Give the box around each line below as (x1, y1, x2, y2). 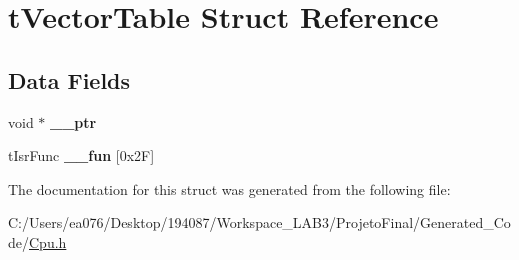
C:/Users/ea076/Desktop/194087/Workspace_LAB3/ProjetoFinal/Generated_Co (8, 212, 511, 233)
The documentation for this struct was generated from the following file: (8, 178, 451, 199)
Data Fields (8, 64, 131, 95)
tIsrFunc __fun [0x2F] (8, 145, 155, 166)
